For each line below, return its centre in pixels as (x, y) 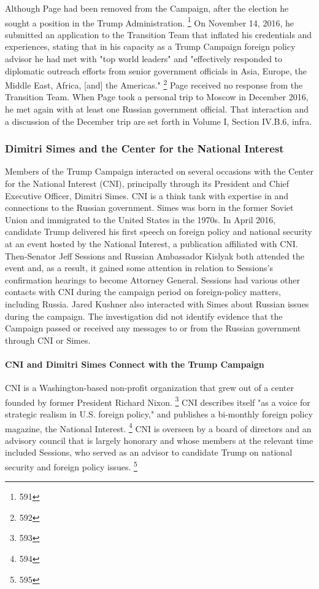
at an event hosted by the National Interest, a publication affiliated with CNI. (152, 244)
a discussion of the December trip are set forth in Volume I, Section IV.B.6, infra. (159, 121)
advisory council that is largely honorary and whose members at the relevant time (159, 440)
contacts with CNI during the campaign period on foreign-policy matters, (143, 292)
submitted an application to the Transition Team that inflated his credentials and (159, 34)
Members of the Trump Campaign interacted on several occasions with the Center (159, 171)
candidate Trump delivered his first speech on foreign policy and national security (159, 231)
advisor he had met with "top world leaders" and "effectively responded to (144, 59)
